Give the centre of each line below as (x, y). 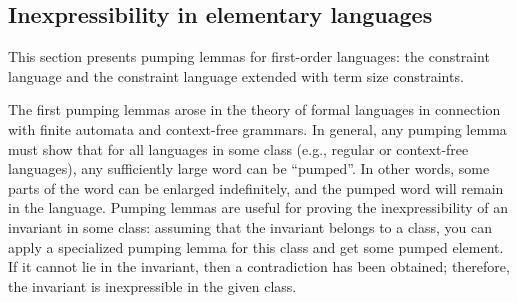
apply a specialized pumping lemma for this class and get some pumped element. (256, 246)
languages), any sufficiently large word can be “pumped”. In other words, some (249, 168)
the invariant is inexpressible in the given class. (152, 285)
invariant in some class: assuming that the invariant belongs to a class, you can (250, 226)
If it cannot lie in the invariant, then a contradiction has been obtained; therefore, (259, 266)
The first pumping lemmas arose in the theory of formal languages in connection (254, 109)
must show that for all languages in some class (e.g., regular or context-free (238, 148)
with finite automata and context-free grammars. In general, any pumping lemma (257, 128)
